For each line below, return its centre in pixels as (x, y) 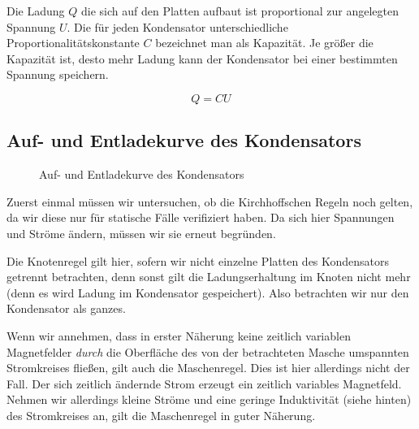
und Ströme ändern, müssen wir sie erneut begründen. (141, 233)
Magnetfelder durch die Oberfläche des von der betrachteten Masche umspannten (208, 351)
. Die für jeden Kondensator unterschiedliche (177, 26)
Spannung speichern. (58, 74)
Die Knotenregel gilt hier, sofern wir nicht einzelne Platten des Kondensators (198, 260)
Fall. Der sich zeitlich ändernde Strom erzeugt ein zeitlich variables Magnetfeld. (204, 383)
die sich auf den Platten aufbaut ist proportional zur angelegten (240, 11)
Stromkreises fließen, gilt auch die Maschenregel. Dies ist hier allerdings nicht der (208, 368)
